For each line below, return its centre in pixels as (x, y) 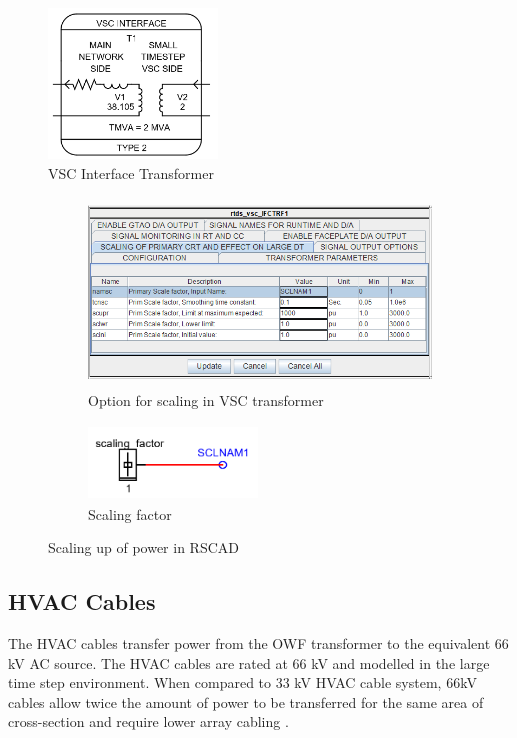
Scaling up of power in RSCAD (144, 547)
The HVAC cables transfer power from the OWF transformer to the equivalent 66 (258, 643)
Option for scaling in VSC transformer (206, 399)
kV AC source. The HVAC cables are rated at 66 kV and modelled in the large (249, 662)
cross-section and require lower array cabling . (148, 721)
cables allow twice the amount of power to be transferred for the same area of (246, 701)
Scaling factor (130, 513)
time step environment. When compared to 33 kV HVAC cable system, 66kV (242, 682)
